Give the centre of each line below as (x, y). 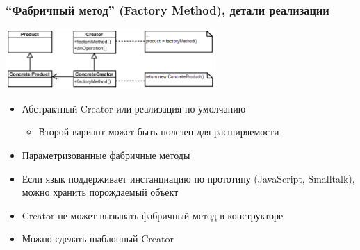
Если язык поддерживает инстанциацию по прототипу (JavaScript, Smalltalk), (188, 178)
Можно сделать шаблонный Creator (98, 239)
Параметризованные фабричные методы (106, 155)
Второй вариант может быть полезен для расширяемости (159, 132)
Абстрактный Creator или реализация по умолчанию (134, 108)
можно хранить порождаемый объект (100, 192)
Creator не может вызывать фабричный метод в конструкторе (153, 215)
